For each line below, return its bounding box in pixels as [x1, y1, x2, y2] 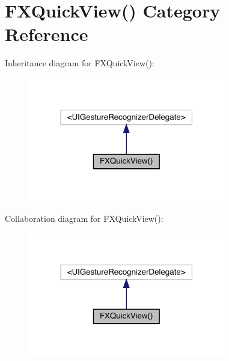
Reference [5, 22, 88, 46]
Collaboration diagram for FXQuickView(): [5, 212, 163, 224]
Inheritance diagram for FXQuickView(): [5, 57, 154, 69]
